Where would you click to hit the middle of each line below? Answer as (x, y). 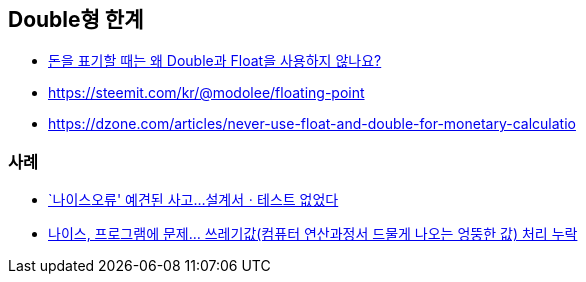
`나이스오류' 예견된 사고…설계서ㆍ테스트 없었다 (193, 200)
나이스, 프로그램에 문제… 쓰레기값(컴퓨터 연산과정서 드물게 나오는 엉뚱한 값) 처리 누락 (313, 234)
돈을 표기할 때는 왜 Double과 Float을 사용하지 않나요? (215, 61)
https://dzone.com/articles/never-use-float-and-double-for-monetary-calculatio (312, 124)
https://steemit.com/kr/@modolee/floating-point (206, 93)
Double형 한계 (76, 19)
